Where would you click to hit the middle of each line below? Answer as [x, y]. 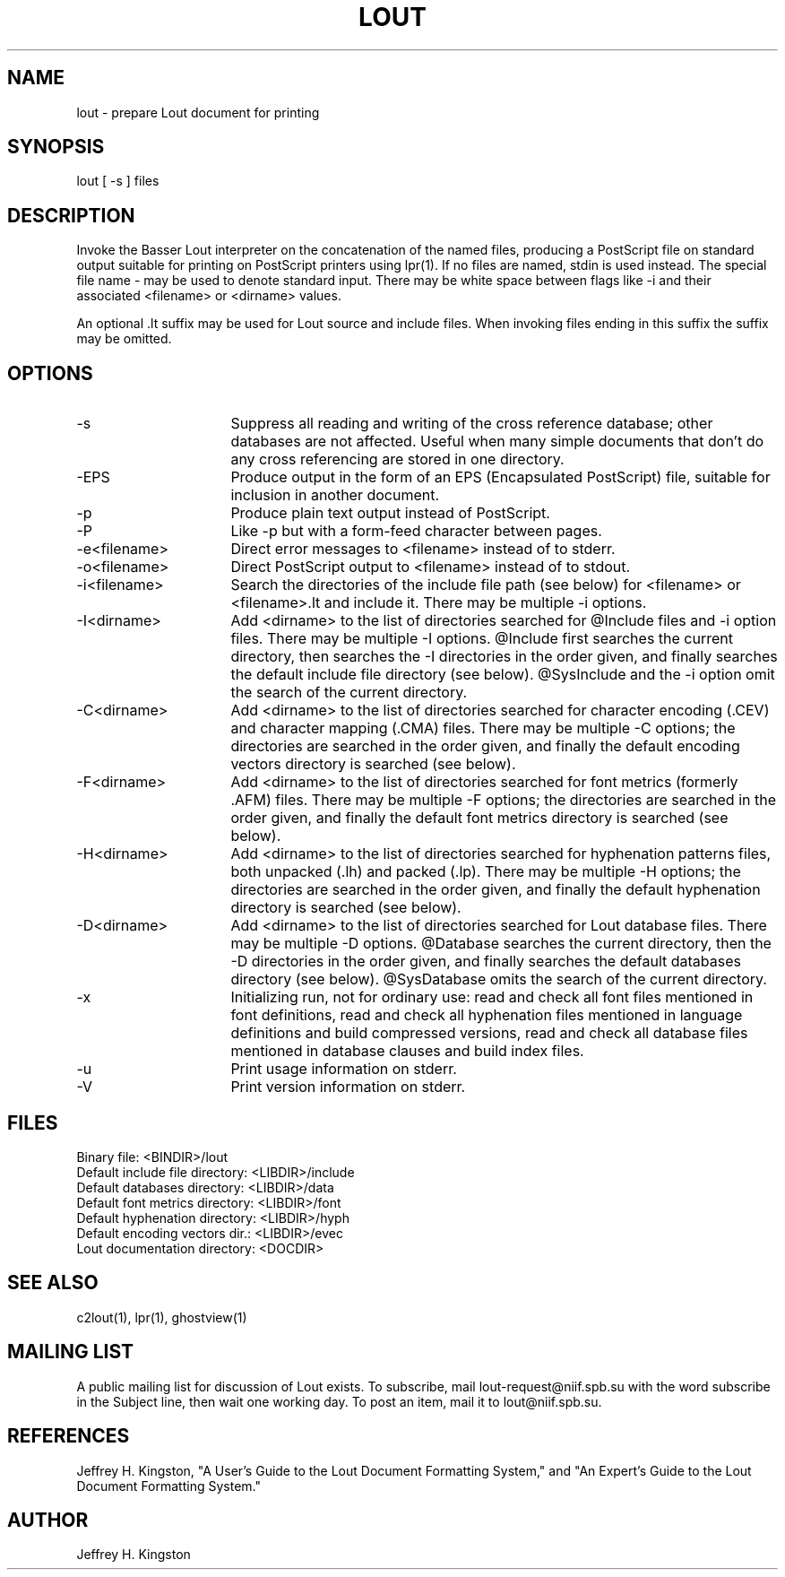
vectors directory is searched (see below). [373, 764]
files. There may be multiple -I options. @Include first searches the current [482, 639]
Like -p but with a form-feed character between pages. [416, 531]
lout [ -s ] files [118, 181]
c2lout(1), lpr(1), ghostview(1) [162, 1317]
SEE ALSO [53, 1283]
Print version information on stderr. [348, 1087]
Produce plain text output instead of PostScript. [390, 513]
